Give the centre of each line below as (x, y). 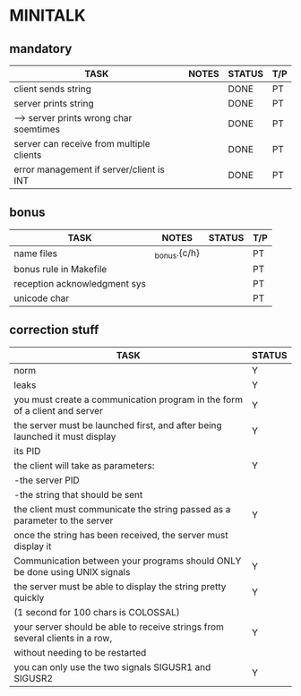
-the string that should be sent (78, 494)
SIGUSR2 (34, 678)
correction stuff (54, 330)
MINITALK (48, 16)
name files (36, 253)
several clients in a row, (63, 638)
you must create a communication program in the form (129, 400)
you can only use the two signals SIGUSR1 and (112, 666)
